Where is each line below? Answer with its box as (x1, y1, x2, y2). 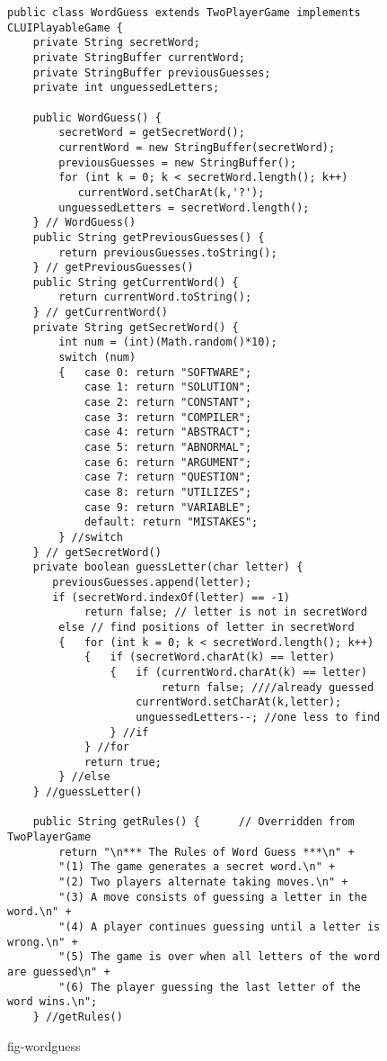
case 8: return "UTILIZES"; (84, 486, 252, 499)
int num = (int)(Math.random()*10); (58, 336, 277, 349)
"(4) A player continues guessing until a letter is (58, 921, 381, 934)
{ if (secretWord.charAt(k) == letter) (84, 651, 336, 664)
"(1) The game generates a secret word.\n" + (58, 860, 336, 874)
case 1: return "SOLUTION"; (84, 381, 252, 394)
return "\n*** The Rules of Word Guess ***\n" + (58, 845, 355, 859)
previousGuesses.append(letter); (52, 575, 252, 589)
